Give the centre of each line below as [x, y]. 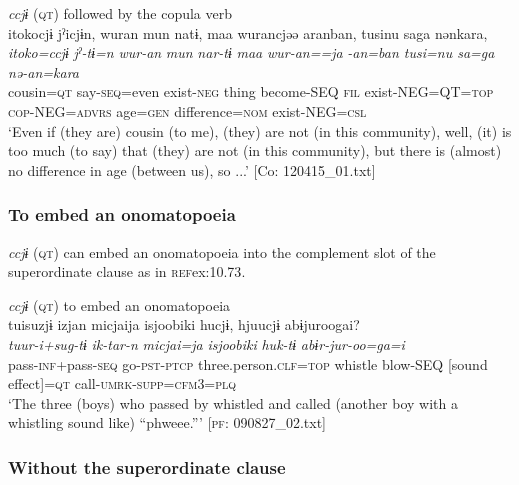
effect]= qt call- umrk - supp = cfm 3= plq [122, 383]
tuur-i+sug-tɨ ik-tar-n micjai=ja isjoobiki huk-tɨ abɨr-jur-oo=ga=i [206, 343]
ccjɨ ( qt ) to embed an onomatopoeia [119, 304]
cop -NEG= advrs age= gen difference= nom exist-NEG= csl [187, 110]
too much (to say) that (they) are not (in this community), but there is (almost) [255, 150]
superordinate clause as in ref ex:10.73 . [127, 271]
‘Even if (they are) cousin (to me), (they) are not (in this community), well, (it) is [260, 130]
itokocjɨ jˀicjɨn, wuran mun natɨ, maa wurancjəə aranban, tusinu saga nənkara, [248, 32]
